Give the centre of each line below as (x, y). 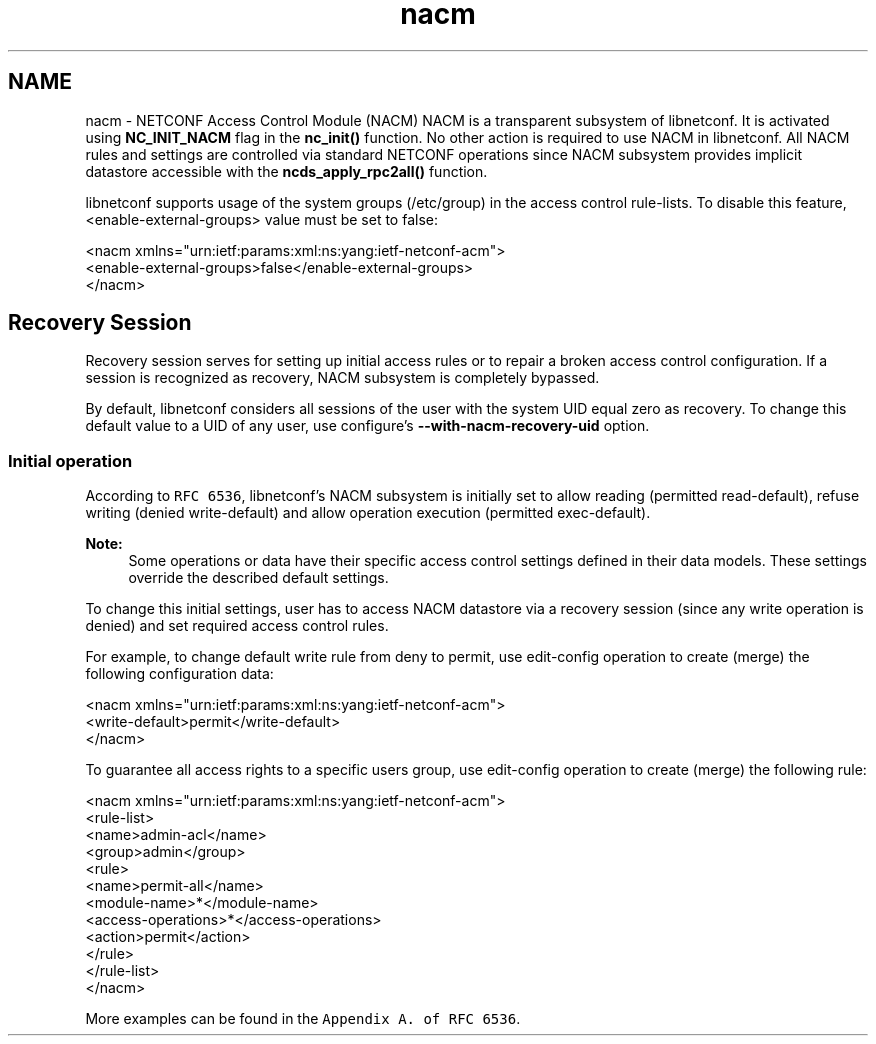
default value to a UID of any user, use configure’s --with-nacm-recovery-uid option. (367, 426)
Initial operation (70, 460)
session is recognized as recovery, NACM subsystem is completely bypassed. (342, 378)
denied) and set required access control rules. (237, 626)
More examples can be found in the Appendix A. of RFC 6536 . (303, 1019)
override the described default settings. (258, 578)
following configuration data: (179, 674)
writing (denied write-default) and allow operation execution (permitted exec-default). (368, 513)
